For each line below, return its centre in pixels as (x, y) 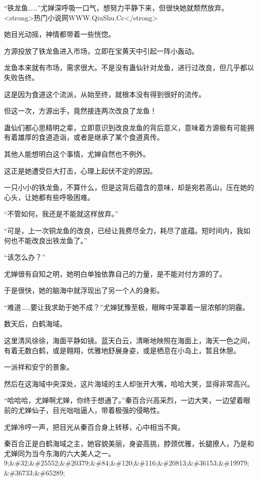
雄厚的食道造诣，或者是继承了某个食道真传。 (91, 137)
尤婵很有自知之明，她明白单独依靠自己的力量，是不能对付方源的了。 (115, 273)
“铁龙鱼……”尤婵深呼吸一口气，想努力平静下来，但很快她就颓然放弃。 (116, 7)
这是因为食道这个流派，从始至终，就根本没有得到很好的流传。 (105, 94)
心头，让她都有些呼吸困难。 (49, 197)
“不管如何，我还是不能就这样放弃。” (61, 214)
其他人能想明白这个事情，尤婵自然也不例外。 (77, 153)
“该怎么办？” (25, 257)
